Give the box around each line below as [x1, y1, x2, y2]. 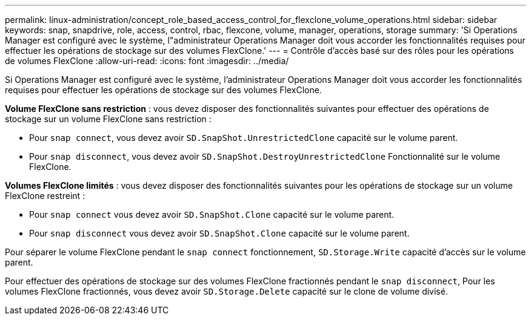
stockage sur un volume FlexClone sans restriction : [5, 114, 212, 124]
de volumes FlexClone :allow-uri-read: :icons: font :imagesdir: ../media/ [5, 56, 289, 66]
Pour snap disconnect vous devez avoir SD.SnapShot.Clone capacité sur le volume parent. [29, 228, 410, 238]
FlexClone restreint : [5, 191, 85, 201]
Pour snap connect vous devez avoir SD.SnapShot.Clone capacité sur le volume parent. [29, 209, 395, 220]
